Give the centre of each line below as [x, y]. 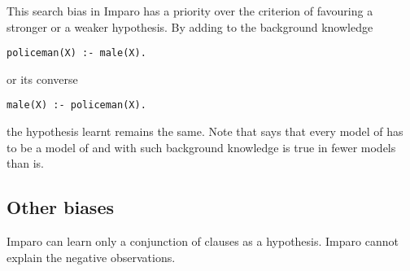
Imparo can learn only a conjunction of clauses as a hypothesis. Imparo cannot [203, 241]
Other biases [61, 207]
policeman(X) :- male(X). [76, 53]
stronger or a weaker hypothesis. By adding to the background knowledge [190, 26]
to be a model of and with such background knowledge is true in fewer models [201, 147]
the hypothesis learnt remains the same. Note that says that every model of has [205, 131]
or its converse [42, 79]
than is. [25, 163]
